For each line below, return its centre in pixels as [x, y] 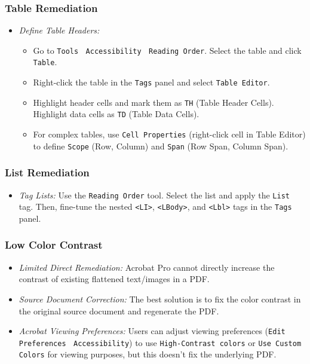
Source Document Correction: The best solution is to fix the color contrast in [160, 299]
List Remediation [47, 172]
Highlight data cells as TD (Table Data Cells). [116, 114]
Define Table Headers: [59, 30]
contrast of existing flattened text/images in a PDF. [114, 279]
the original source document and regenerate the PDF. [119, 311]
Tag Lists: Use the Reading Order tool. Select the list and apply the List [154, 195]
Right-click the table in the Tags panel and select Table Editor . [151, 82]
